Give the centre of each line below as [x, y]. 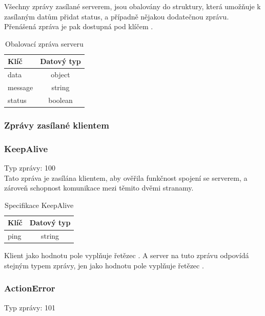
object [60, 75]
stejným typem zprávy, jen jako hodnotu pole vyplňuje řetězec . [104, 265]
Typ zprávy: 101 [30, 307]
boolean [60, 100]
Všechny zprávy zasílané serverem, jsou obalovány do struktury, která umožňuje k [132, 6]
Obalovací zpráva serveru [44, 43]
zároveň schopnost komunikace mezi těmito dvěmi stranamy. [99, 188]
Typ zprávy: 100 [30, 168]
